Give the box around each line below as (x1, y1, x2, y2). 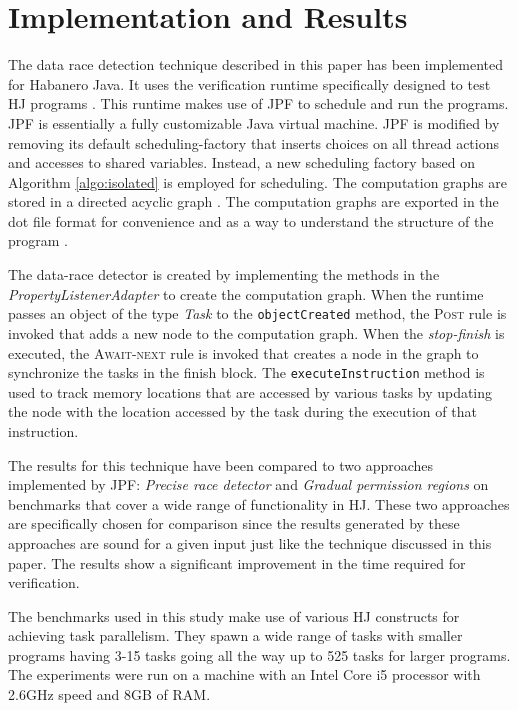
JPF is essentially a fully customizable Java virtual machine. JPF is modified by (8, 112, 500, 133)
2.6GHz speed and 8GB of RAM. (8, 684, 211, 705)
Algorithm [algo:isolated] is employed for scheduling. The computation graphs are (8, 171, 508, 192)
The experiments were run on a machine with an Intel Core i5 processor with (8, 664, 481, 685)
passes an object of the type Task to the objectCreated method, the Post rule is (8, 303, 507, 324)
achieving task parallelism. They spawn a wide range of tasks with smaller (8, 625, 463, 646)
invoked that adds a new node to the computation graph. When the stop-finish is (8, 322, 505, 343)
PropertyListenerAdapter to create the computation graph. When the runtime (8, 283, 484, 304)
